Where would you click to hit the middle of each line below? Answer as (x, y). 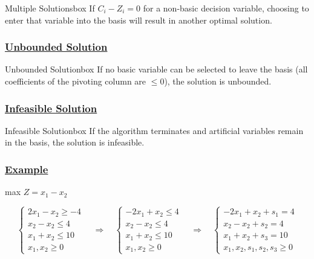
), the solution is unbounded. (218, 81)
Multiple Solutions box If (50, 8)
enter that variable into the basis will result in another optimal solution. (139, 20)
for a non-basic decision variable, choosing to (226, 8)
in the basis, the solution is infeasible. (75, 142)
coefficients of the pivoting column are (76, 81)
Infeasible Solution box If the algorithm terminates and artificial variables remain (154, 130)
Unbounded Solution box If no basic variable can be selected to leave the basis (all (156, 69)
